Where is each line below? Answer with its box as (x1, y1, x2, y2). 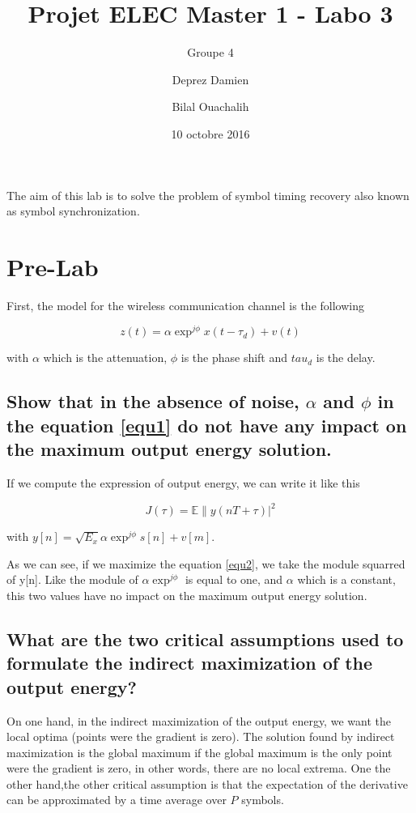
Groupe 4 (187, 44, 234, 61)
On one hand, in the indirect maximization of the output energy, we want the (6, 712, 391, 729)
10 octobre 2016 (171, 125, 250, 142)
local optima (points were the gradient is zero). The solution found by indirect (6, 728, 395, 745)
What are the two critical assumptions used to (6, 626, 404, 651)
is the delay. (316, 349, 376, 366)
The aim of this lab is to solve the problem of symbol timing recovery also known (6, 186, 410, 203)
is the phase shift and (180, 349, 288, 366)
